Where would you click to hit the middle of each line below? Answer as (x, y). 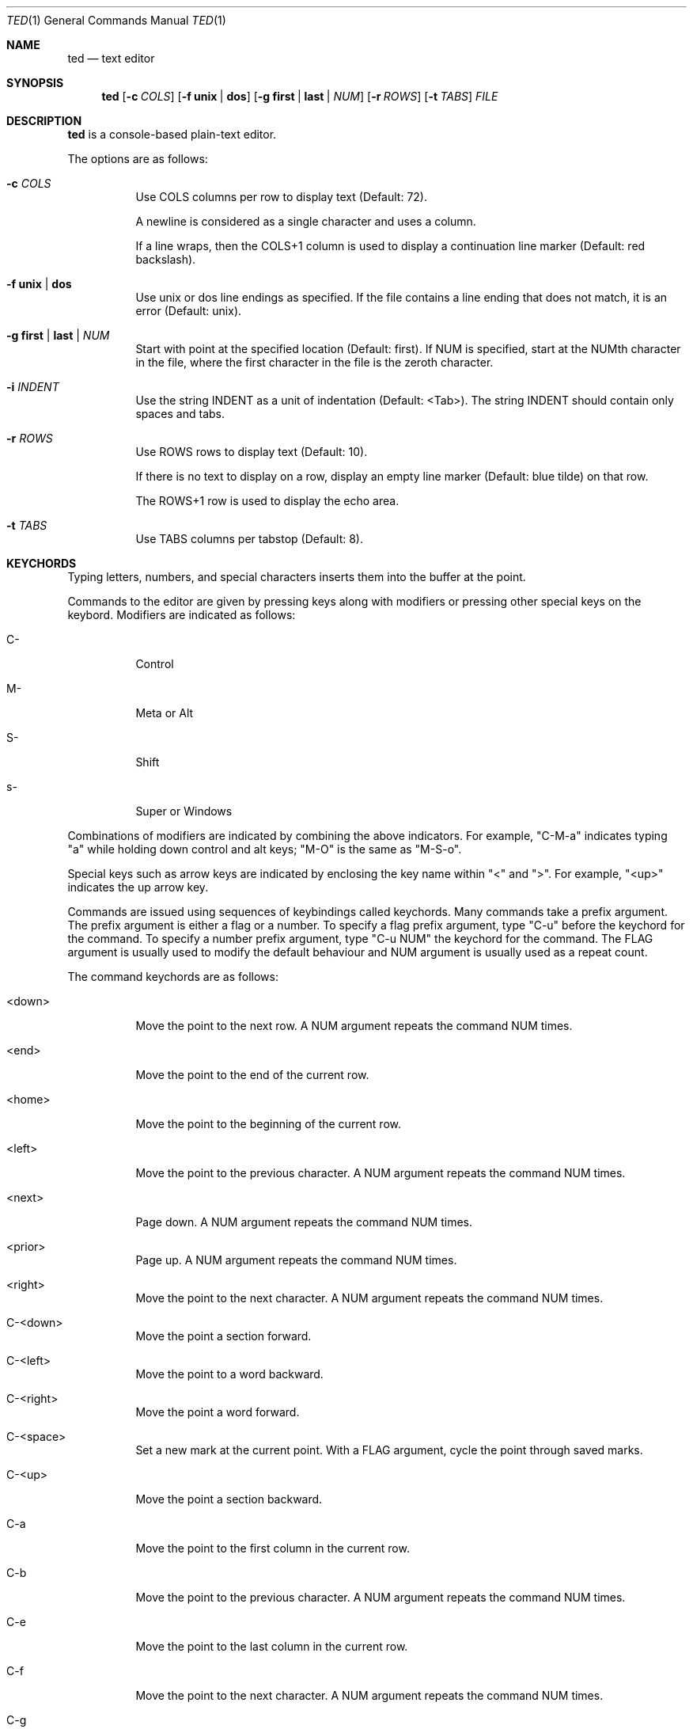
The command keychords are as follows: (173, 977)
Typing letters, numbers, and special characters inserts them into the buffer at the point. (297, 577)
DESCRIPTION (44, 121)
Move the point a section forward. (223, 1336)
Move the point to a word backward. (229, 1374)
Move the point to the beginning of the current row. (268, 1124)
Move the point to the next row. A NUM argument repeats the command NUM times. (354, 1026)
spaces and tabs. (180, 414)
